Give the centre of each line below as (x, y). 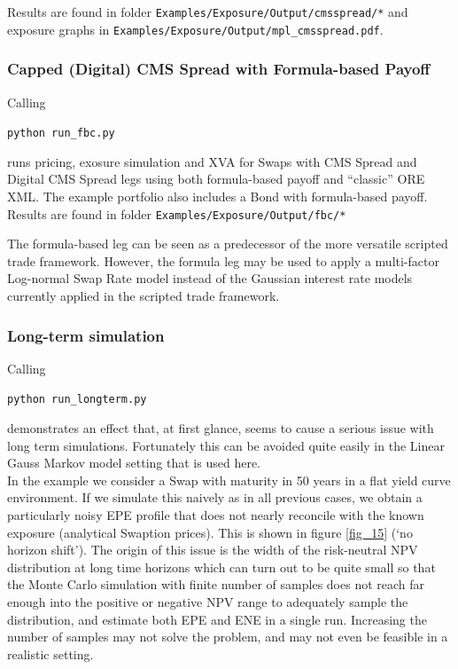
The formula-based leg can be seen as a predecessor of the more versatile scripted (228, 244)
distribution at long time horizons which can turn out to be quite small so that (221, 567)
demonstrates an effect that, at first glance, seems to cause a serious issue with (221, 428)
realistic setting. (50, 653)
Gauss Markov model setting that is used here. (134, 463)
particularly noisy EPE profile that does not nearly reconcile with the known (216, 515)
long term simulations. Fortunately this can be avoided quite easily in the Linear (226, 445)
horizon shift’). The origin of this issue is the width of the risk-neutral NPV (213, 550)
